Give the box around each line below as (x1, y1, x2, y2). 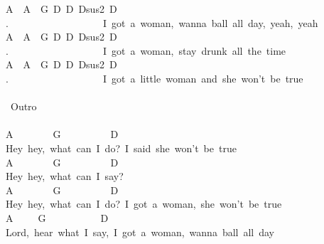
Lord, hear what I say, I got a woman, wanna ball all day (6, 224, 275, 239)
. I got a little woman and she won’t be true (6, 70, 303, 85)
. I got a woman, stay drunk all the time (6, 43, 286, 58)
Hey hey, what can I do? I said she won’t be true (6, 140, 237, 155)
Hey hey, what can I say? (6, 169, 124, 184)
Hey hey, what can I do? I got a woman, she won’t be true (6, 196, 282, 211)
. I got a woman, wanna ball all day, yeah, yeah (6, 15, 318, 30)
